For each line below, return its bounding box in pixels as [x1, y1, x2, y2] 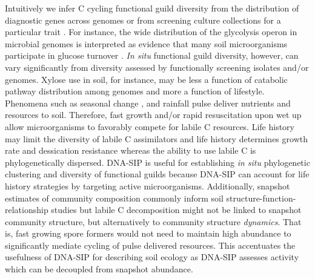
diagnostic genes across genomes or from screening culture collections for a [5, 13, 281, 26]
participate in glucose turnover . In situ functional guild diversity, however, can [5, 49, 299, 62]
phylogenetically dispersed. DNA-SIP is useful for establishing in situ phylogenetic [5, 156, 310, 168]
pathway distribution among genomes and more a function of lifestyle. [5, 85, 265, 97]
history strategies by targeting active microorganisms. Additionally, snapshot [5, 179, 290, 192]
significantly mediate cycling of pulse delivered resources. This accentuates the [5, 238, 296, 251]
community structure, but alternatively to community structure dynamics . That [5, 215, 302, 228]
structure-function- [226, 191, 296, 204]
